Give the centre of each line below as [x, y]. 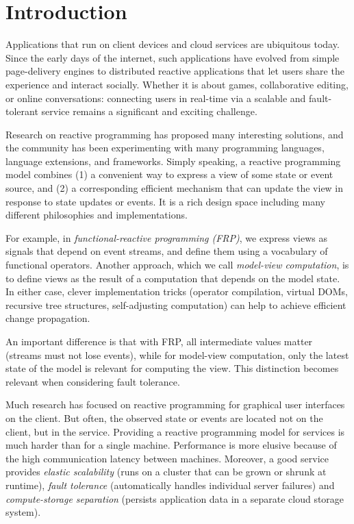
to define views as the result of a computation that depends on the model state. [173, 278]
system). [23, 512]
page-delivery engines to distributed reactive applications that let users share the [175, 71]
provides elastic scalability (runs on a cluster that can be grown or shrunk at [166, 472]
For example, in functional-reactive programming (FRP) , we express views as [167, 237]
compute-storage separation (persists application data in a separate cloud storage [175, 498]
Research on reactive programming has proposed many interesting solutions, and [175, 134]
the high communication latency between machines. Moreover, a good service [167, 458]
